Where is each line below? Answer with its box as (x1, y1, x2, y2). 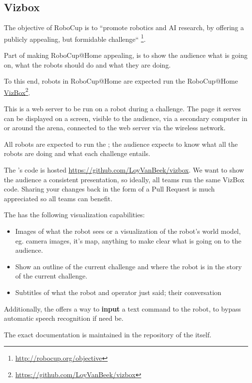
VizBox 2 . (4, 86, 31, 97)
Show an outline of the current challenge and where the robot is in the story (15, 261, 242, 271)
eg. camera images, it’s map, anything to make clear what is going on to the (15, 235, 241, 245)
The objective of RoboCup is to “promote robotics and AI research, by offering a (4, 22, 244, 33)
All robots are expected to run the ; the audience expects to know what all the (4, 139, 238, 149)
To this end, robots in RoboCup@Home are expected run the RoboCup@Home (4, 76, 238, 86)
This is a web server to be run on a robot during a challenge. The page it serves (4, 104, 241, 114)
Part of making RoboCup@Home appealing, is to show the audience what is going (4, 50, 248, 60)
